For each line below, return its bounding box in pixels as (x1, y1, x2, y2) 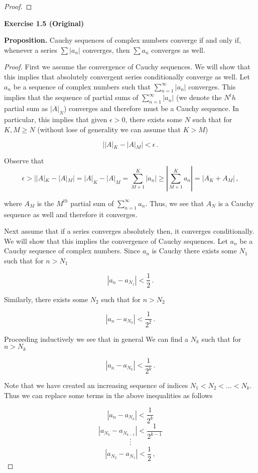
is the (37, 198, 54, 208)
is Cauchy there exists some (152, 245, 237, 256)
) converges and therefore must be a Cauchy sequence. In (63, 103, 239, 114)
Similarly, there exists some (4, 294, 88, 304)
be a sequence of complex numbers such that (13, 81, 151, 91)
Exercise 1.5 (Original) (4, 18, 84, 28)
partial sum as (4, 103, 48, 114)
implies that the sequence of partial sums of (4, 92, 139, 103)
